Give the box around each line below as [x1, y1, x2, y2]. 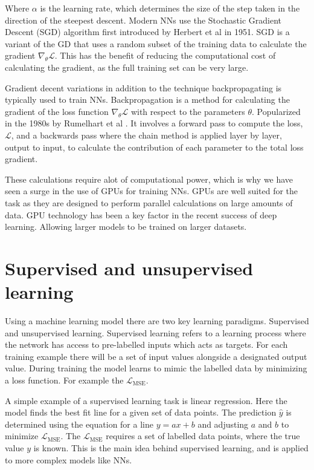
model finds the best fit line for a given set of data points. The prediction [5, 406, 277, 419]
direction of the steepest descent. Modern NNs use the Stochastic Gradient [5, 13, 281, 26]
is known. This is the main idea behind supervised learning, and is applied [33, 441, 309, 454]
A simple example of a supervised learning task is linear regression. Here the [5, 394, 287, 406]
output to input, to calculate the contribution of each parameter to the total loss [5, 140, 304, 153]
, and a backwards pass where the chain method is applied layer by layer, [11, 128, 282, 141]
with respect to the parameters [130, 105, 245, 117]
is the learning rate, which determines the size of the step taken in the [40, 2, 300, 14]
